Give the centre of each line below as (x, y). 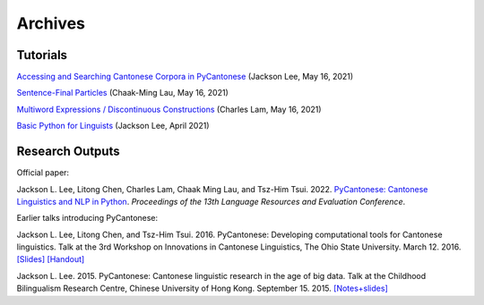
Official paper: (43, 173)
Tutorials (42, 55)
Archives (51, 23)
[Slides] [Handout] (51, 259)
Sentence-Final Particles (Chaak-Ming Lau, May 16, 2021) (122, 93)
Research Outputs (68, 152)
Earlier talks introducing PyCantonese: (87, 218)
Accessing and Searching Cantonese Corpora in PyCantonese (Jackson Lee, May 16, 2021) (185, 77)
